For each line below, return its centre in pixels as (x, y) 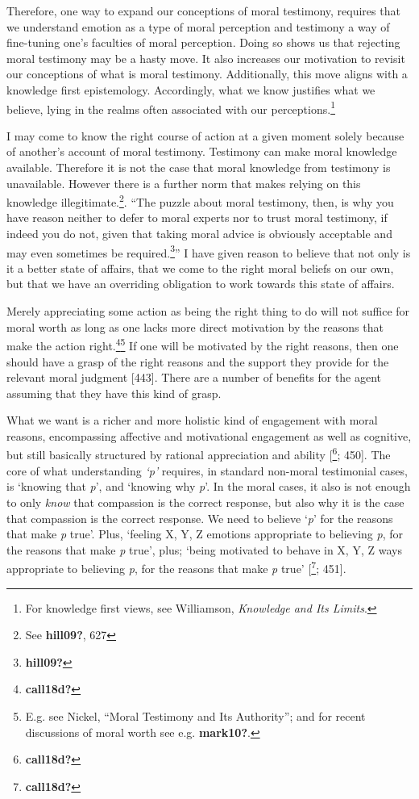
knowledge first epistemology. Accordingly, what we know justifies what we (191, 89)
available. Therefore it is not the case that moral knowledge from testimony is (199, 167)
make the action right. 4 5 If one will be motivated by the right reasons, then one (203, 344)
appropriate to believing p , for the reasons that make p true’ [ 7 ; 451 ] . (176, 567)
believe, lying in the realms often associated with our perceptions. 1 (171, 107)
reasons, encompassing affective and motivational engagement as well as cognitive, (209, 435)
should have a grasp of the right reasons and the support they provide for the (198, 361)
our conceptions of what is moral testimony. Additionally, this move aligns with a (207, 74)
